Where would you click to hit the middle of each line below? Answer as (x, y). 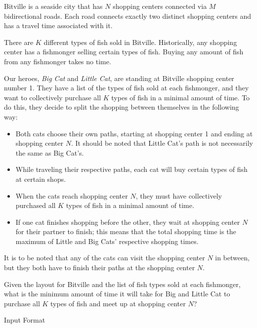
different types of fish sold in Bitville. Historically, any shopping (140, 42)
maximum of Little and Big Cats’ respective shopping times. (107, 241)
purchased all (36, 205)
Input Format (25, 320)
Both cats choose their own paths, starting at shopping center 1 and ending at (134, 133)
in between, (232, 258)
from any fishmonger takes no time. (58, 61)
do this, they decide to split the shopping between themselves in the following (122, 107)
